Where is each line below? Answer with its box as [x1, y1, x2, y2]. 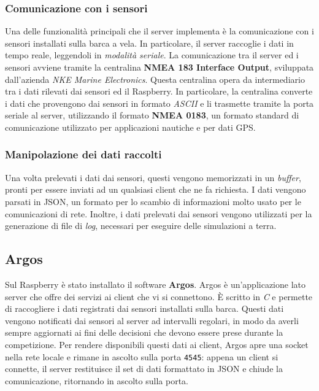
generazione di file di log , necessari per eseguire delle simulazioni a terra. [5, 219, 277, 232]
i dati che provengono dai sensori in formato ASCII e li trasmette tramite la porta [5, 96, 314, 109]
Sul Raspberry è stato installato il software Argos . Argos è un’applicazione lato [5, 277, 306, 290]
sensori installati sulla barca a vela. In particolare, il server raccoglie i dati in [5, 36, 294, 49]
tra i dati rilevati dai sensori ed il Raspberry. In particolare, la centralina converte [5, 85, 313, 98]
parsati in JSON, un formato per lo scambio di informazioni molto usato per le [5, 195, 301, 207]
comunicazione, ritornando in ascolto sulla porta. [5, 374, 188, 387]
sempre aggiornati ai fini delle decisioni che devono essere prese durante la [5, 326, 283, 339]
